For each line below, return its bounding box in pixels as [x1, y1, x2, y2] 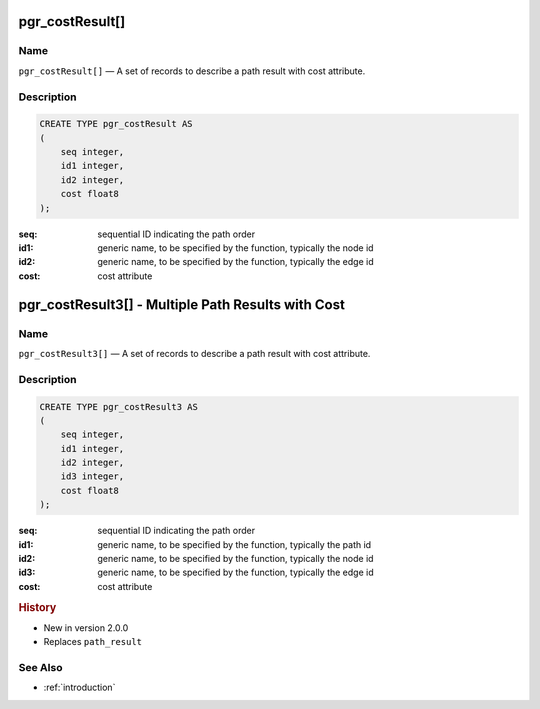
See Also [18, 661, 63, 674]
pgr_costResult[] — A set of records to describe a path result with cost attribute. [18, 65, 366, 77]
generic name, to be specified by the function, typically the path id [97, 538, 372, 550]
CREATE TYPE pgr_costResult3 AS [39, 401, 199, 412]
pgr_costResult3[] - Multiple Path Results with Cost [18, 296, 345, 313]
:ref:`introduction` [43, 681, 116, 694]
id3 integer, [60, 471, 125, 482]
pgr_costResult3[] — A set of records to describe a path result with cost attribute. [18, 347, 371, 359]
